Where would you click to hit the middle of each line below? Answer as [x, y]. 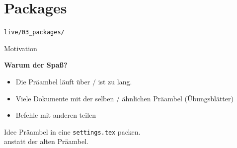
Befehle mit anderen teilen [56, 115]
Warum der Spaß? [36, 65]
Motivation [21, 48]
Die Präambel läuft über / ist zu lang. [74, 81]
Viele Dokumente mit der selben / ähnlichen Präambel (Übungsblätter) [124, 98]
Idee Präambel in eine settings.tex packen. [72, 131]
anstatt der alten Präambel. [46, 141]
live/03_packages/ [34, 33]
